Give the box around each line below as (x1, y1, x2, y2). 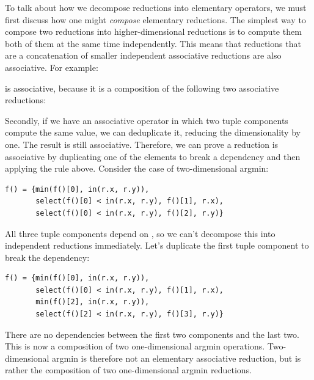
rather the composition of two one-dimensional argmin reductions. (5, 364, 252, 376)
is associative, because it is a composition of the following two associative (5, 81, 279, 94)
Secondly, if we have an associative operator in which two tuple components (5, 114, 288, 126)
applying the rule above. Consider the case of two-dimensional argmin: (5, 162, 269, 175)
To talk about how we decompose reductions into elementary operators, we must (5, 1, 307, 13)
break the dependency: (5, 250, 90, 263)
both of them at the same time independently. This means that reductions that (5, 37, 301, 49)
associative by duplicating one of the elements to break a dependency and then (5, 150, 301, 163)
